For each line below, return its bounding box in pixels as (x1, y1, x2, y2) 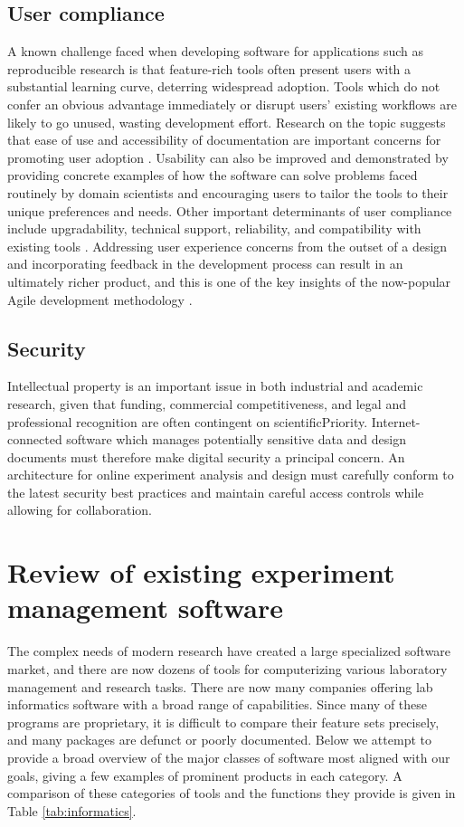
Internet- (371, 412, 421, 431)
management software (7, 589, 284, 626)
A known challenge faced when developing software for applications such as (7, 42, 424, 61)
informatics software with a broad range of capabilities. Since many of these (7, 695, 428, 714)
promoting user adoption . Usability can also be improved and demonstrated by (7, 147, 449, 166)
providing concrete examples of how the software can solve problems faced (7, 166, 418, 185)
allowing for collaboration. (7, 500, 152, 519)
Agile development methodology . (7, 290, 193, 309)
